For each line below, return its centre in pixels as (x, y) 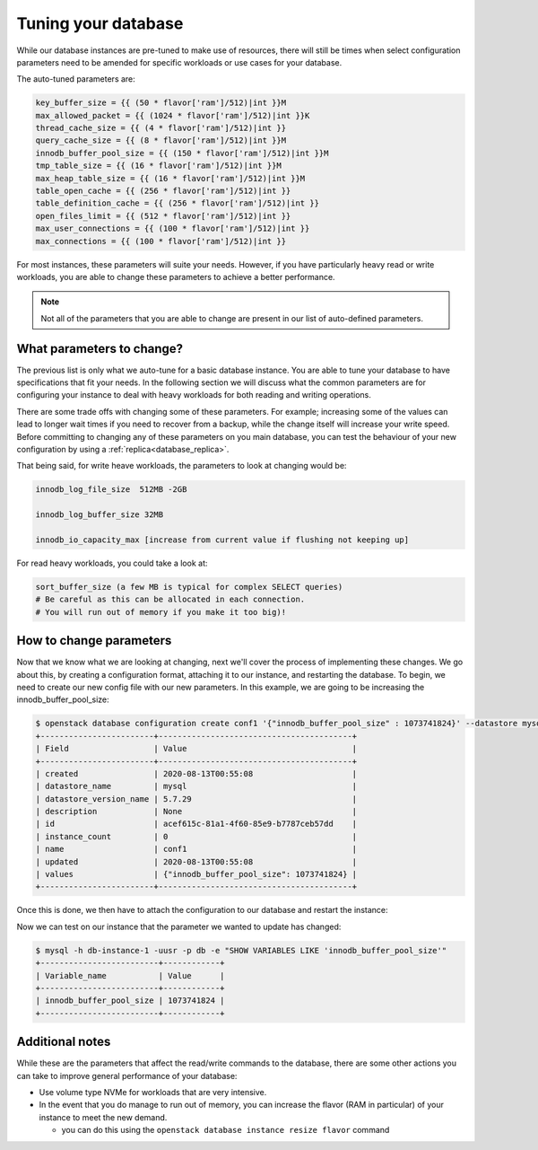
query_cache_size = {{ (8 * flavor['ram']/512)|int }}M (161, 140)
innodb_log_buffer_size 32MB (100, 515)
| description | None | (196, 812)
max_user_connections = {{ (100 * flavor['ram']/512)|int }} (173, 228)
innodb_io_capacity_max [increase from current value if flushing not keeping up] (222, 540)
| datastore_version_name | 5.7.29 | (196, 799)
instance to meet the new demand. (103, 1117)
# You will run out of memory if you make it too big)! (161, 612)
